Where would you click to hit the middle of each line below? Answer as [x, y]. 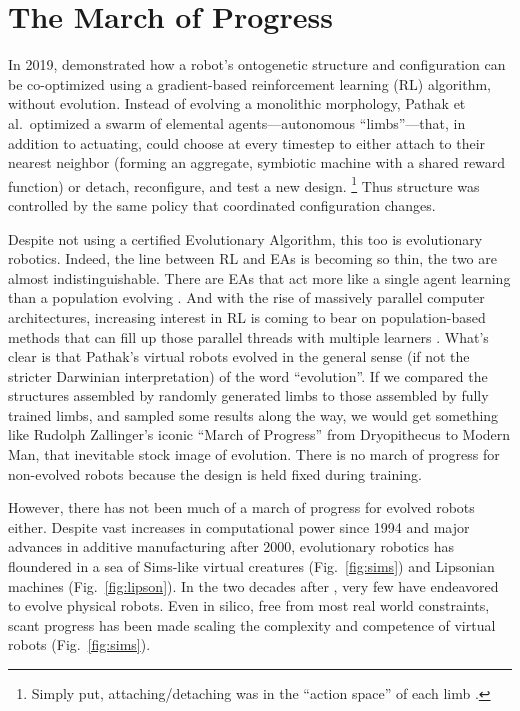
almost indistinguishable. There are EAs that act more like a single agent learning [259, 277]
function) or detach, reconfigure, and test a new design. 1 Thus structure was [244, 184]
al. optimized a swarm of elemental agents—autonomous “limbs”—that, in [237, 122]
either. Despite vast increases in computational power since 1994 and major [239, 526]
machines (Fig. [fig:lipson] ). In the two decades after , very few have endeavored [253, 585]
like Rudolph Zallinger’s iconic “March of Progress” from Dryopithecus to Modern [259, 434]
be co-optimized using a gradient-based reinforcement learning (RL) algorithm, [249, 83]
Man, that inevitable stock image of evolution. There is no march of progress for [254, 454]
